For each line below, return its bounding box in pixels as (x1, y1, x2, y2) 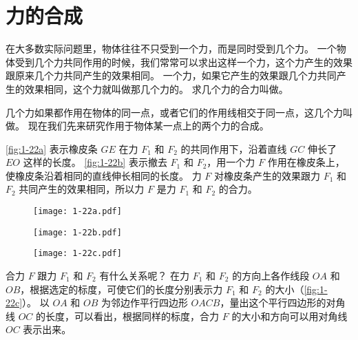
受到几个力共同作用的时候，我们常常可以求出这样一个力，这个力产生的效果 (14, 54, 352, 69)
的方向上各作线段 (232, 268, 310, 283)
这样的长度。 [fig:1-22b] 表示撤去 (23, 155, 167, 169)
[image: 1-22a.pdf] (33, 206, 122, 217)
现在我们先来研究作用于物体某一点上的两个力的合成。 (28, 118, 269, 133)
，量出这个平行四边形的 (220, 295, 326, 310)
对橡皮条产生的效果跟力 (214, 168, 321, 182)
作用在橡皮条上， (267, 155, 345, 169)
